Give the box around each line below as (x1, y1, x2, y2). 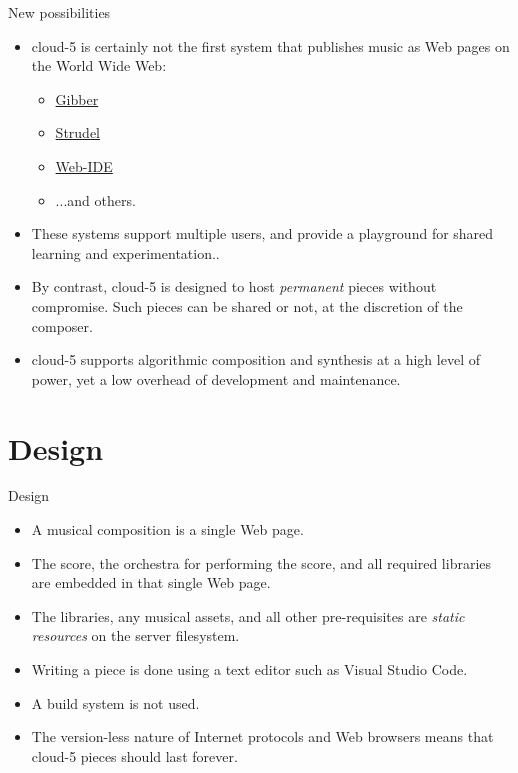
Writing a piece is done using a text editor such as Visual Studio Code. (31, 659, 468, 679)
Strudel (55, 122, 100, 143)
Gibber (55, 88, 99, 109)
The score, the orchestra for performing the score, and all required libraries (31, 552, 492, 573)
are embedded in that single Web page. (31, 572, 271, 593)
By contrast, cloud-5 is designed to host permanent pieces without (31, 276, 437, 297)
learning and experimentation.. (31, 242, 220, 263)
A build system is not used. (31, 692, 200, 713)
